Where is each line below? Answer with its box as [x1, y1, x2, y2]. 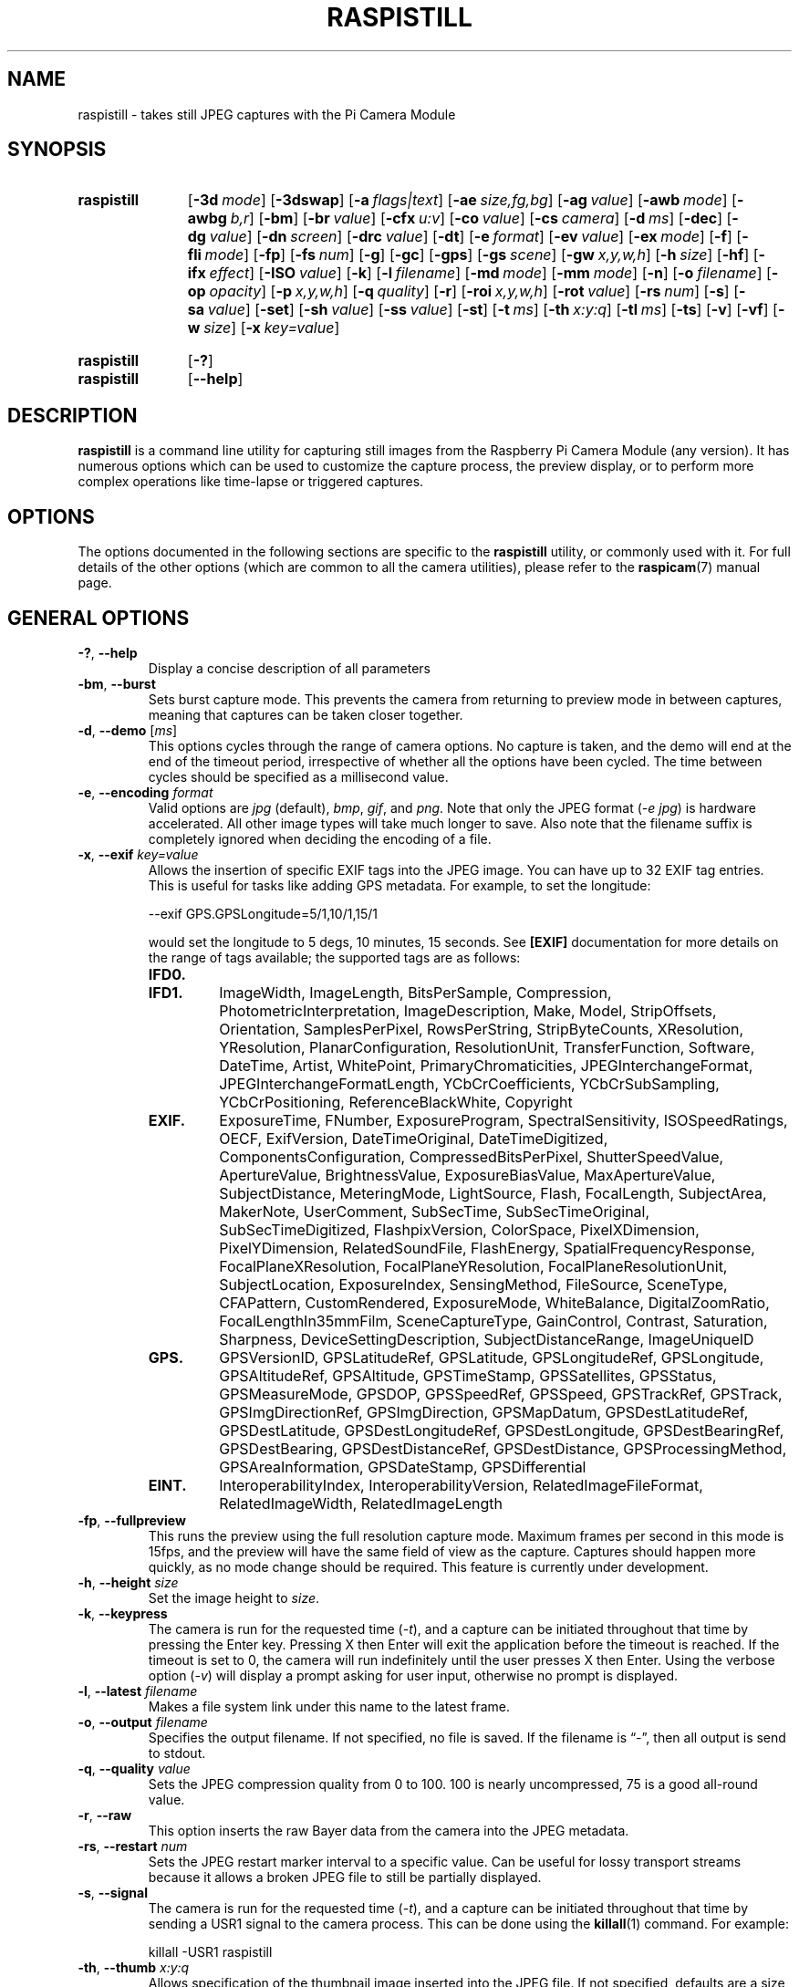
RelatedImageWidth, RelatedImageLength [219, 1493, 503, 1513]
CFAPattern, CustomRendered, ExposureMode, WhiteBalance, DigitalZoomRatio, [219, 1293, 770, 1312]
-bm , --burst [78, 675, 156, 692]
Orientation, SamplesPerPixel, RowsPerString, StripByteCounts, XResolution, [219, 1019, 744, 1038]
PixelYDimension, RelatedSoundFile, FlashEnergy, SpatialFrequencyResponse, [219, 1238, 755, 1257]
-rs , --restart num [78, 1837, 188, 1854]
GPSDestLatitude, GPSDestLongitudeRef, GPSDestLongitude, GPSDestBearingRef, [219, 1420, 784, 1440]
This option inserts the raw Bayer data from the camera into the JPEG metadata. [148, 1822, 629, 1838]
